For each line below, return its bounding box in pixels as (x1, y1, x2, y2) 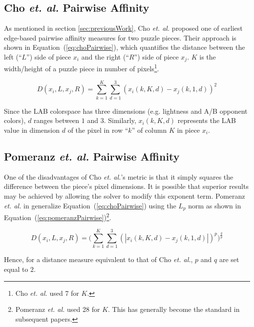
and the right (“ (81, 51, 129, 61)
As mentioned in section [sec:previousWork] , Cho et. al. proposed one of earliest (4, 23, 243, 33)
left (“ (4, 51, 22, 61)
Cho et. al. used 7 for (15, 287, 79, 298)
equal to (4, 264, 28, 274)
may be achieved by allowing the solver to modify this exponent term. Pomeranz (4, 190, 245, 201)
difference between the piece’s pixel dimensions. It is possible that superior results (4, 181, 249, 191)
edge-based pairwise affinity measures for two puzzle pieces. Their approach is (4, 32, 236, 42)
